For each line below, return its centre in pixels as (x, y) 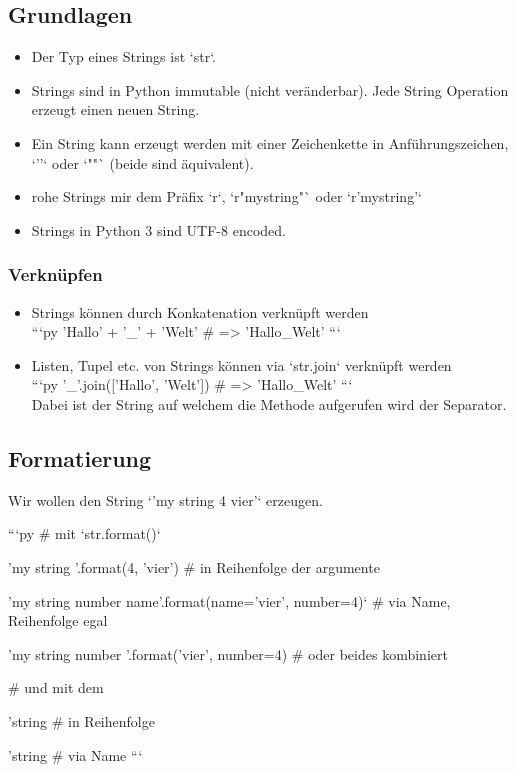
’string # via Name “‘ (75, 754)
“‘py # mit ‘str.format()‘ (84, 533)
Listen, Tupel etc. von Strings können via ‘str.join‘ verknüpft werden (241, 364)
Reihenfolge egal (58, 620)
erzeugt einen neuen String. (115, 109)
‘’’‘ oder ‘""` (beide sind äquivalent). (142, 162)
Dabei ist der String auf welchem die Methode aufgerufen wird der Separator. (269, 403)
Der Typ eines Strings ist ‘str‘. (123, 56)
